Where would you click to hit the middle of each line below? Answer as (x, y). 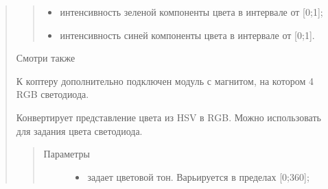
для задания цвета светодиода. (79, 130)
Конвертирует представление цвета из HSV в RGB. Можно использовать (168, 117)
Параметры (67, 154)
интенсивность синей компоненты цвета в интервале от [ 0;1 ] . (187, 35)
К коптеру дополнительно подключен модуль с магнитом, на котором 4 (165, 80)
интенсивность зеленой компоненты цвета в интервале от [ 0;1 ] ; (191, 12)
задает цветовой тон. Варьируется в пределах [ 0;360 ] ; (198, 176)
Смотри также (46, 58)
